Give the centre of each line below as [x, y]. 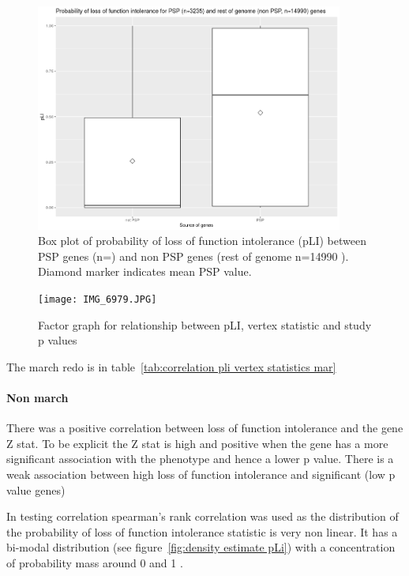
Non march [38, 398]
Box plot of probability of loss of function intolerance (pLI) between [202, 241]
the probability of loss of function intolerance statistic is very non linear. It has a [202, 531]
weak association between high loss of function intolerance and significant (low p [201, 474]
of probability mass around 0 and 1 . [95, 563]
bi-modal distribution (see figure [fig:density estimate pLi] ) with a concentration [201, 547]
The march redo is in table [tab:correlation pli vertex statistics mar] [171, 366]
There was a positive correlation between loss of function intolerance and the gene [205, 428]
